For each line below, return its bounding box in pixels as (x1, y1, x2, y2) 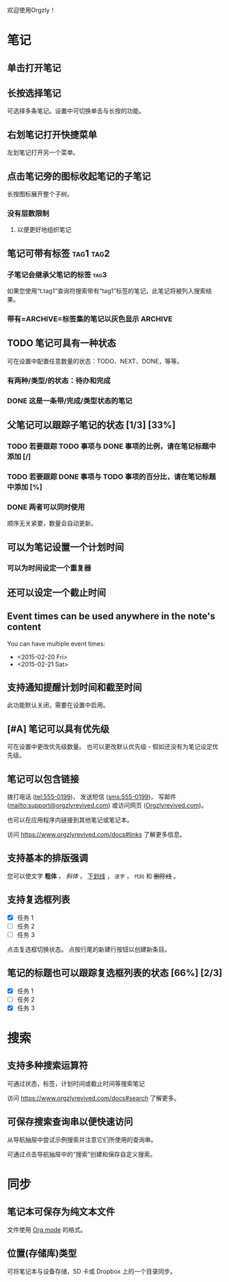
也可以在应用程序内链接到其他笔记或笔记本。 (7, 816, 133, 824)
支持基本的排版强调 (7, 853, 88, 864)
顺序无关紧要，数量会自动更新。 (7, 519, 97, 527)
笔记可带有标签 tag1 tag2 (7, 248, 111, 259)
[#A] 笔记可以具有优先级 (7, 723, 110, 735)
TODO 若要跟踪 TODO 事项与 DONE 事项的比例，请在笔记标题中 (7, 441, 217, 451)
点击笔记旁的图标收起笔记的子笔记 (7, 170, 151, 182)
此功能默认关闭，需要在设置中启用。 (7, 701, 109, 709)
